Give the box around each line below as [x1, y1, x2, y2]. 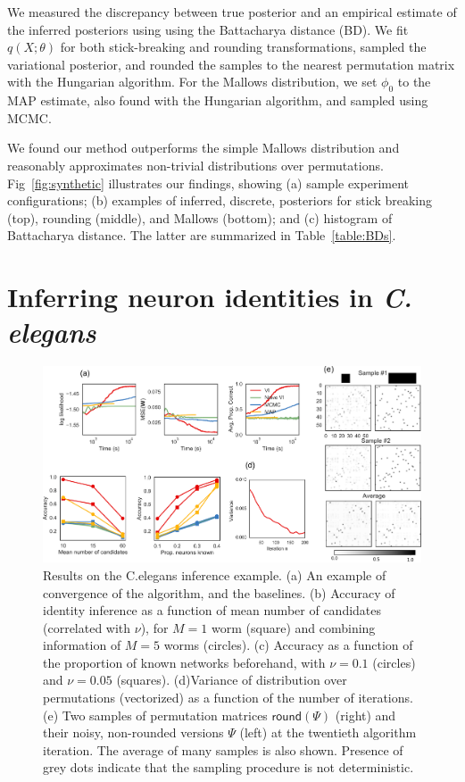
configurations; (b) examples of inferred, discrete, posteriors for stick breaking [7, 191, 433, 210]
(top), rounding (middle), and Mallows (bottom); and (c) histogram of [7, 208, 393, 227]
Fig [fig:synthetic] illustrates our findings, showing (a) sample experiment [7, 173, 409, 192]
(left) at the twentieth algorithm [239, 723, 417, 742]
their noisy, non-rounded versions [43, 723, 224, 742]
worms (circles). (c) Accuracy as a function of [163, 636, 413, 654]
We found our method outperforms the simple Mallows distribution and [7, 138, 400, 157]
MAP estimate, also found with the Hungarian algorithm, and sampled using [7, 91, 428, 110]
